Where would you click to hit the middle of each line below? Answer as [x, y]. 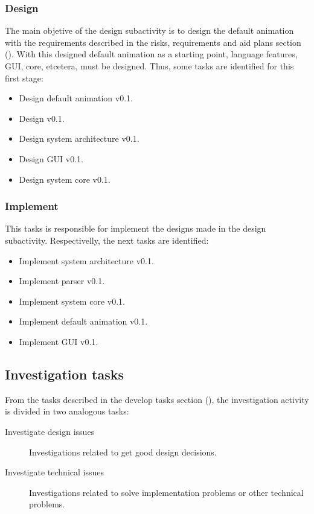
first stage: [24, 78]
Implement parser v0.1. [62, 281]
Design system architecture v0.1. [79, 138]
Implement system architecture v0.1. [86, 260]
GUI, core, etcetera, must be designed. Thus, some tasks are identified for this [149, 66]
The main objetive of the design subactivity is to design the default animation [149, 30]
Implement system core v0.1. [72, 301]
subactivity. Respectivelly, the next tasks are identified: [107, 240]
